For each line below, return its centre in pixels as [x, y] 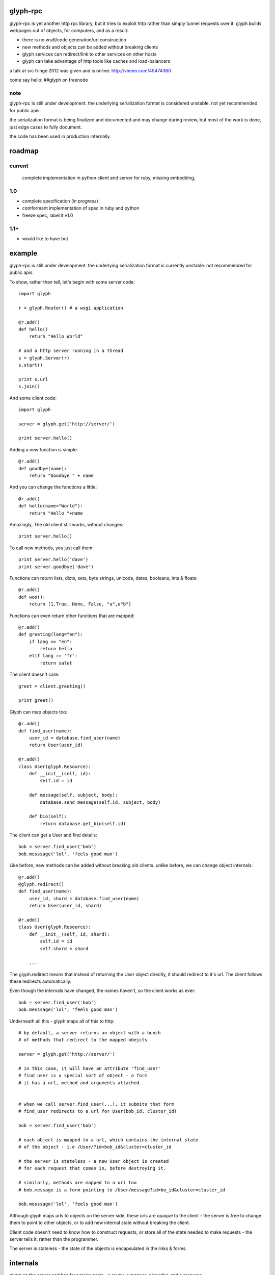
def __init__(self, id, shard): [69, 934]
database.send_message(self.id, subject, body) [100, 802]
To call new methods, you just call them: [51, 548]
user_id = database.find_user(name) [75, 738]
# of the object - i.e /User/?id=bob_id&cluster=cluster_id [95, 1147]
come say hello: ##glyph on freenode [49, 80]
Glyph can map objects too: [38, 712]
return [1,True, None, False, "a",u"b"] [80, 604]
